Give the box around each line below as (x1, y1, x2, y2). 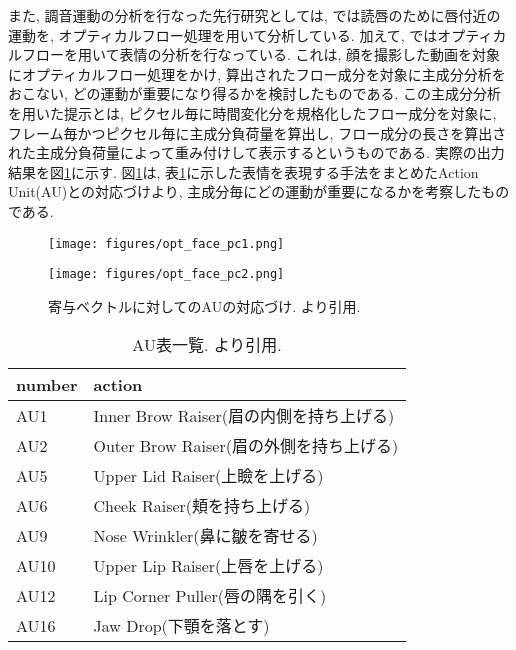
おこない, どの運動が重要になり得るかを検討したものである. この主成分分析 (8, 83, 501, 104)
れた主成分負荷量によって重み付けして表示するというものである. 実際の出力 (8, 142, 505, 163)
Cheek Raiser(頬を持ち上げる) (93, 494, 311, 518)
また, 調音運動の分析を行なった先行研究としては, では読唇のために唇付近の (8, 5, 501, 25)
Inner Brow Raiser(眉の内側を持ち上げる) (93, 404, 395, 428)
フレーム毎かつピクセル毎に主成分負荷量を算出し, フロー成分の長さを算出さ (8, 122, 507, 143)
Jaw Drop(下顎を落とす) (93, 614, 270, 638)
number (16, 373, 78, 397)
